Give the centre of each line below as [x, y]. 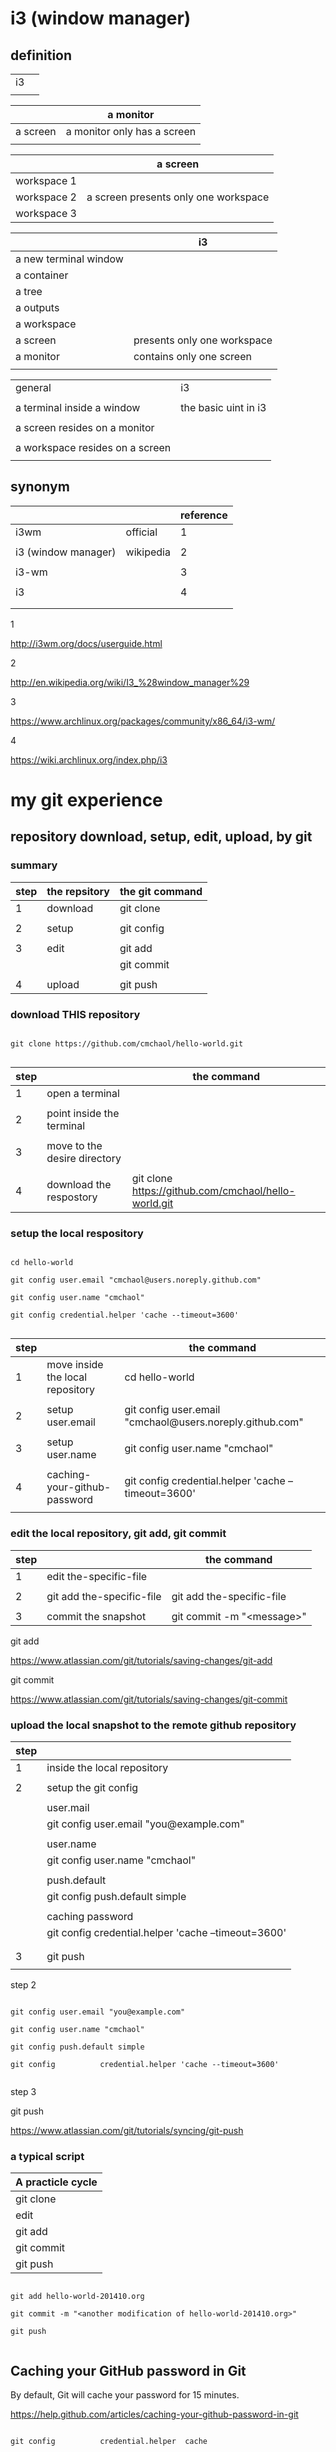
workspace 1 [46, 180]
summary [34, 865]
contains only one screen [192, 356]
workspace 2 [46, 197]
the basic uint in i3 [223, 407]
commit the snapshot [96, 1616]
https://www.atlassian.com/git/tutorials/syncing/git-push [127, 2130]
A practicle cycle [56, 2182]
